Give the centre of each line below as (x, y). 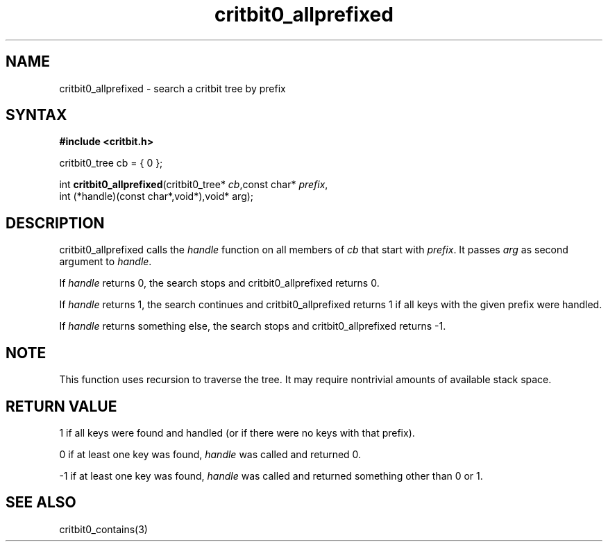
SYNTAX (36, 115)
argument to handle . (105, 262)
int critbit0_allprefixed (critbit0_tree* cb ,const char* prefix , (194, 185)
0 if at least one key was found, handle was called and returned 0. (210, 454)
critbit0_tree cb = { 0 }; (111, 163)
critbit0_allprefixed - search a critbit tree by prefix (172, 88)
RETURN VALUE (61, 406)
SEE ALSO (41, 503)
